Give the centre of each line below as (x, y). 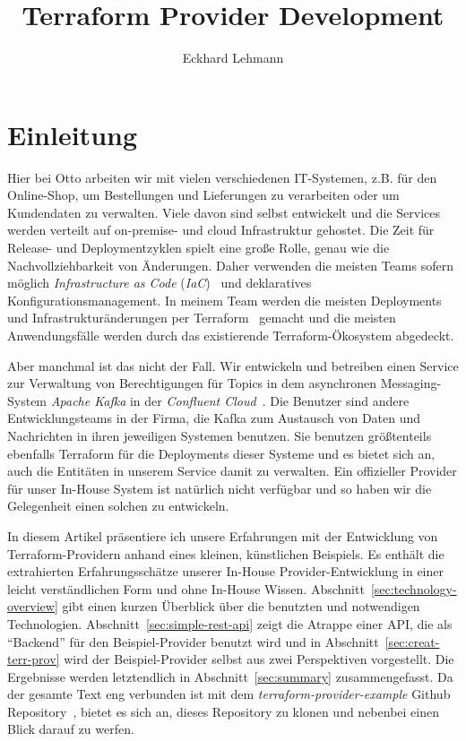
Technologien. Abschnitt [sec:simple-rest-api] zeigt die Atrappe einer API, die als (230, 623)
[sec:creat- (412, 641)
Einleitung (73, 134)
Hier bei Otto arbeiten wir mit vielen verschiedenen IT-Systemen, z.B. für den (222, 177)
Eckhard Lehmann (233, 58)
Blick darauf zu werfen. (71, 729)
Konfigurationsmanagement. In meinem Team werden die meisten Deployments (224, 300)
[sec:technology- (414, 588)
